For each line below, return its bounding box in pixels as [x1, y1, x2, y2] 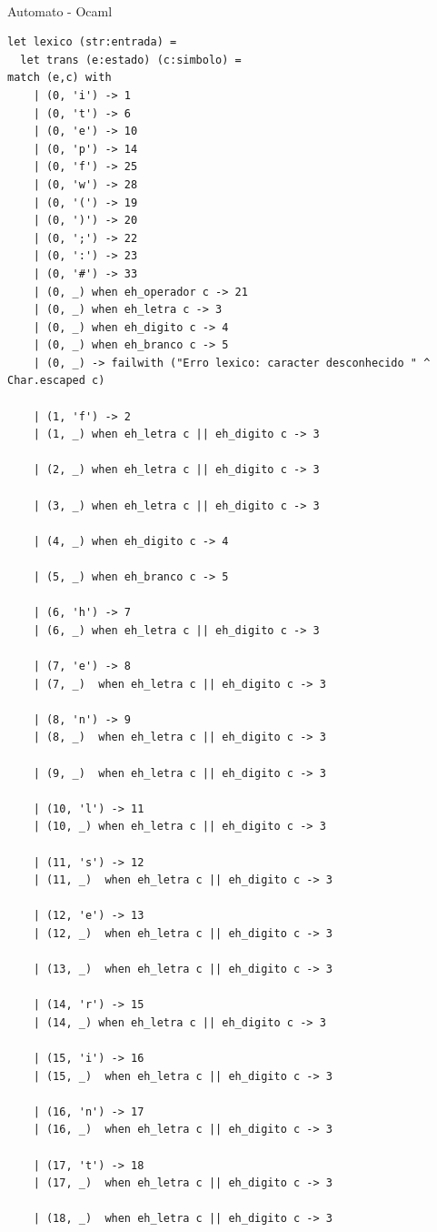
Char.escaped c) [7, 374, 105, 388]
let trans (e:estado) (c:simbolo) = [20, 53, 242, 66]
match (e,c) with [7, 71, 112, 85]
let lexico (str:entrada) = [7, 35, 177, 49]
